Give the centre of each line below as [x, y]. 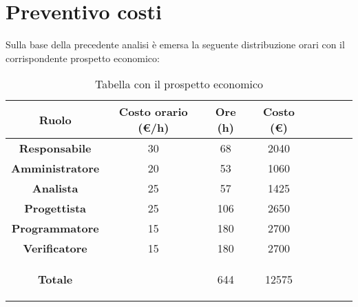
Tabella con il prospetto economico [179, 84]
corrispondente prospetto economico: [83, 58]
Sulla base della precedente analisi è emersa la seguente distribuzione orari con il [175, 44]
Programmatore [55, 228]
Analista [55, 188]
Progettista [55, 208]
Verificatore [55, 248]
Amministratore [55, 168]
